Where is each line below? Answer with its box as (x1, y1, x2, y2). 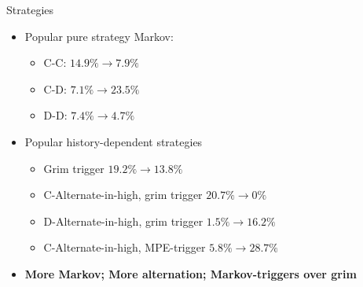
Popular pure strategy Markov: (24, 28, 174, 44)
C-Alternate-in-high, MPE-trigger (43, 239, 206, 256)
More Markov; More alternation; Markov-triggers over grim (24, 265, 357, 281)
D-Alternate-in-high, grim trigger (43, 212, 203, 229)
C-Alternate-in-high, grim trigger (43, 186, 203, 203)
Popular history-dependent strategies (24, 133, 203, 149)
